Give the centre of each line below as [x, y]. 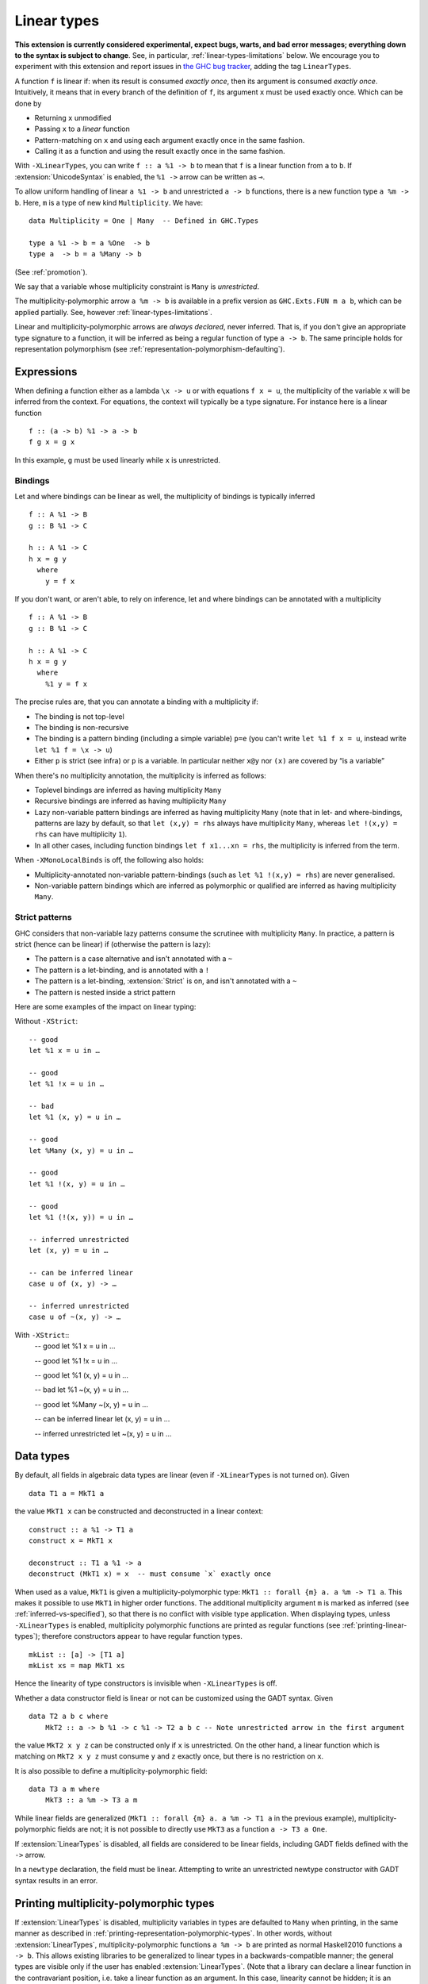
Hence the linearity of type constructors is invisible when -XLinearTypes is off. [146, 1683]
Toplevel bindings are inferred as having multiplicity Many [128, 790]
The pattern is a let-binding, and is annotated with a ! [122, 970]
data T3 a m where [65, 1789]
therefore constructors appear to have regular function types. [142, 1636]
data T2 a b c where [69, 1717]
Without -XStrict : [46, 1021]
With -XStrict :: [42, 1335]
